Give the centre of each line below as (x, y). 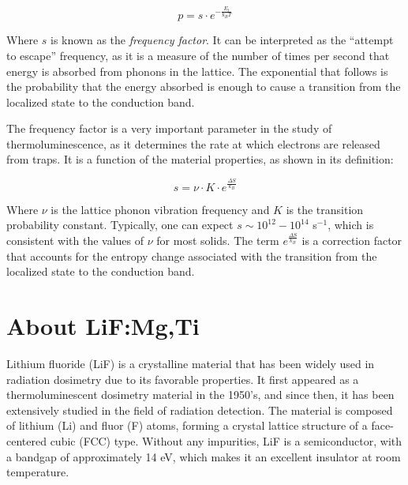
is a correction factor (352, 241)
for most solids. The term (218, 241)
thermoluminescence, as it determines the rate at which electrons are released (193, 143)
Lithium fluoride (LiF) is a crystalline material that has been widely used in (191, 364)
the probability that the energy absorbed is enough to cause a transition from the (204, 86)
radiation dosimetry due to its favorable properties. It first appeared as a (183, 379)
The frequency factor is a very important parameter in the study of (169, 128)
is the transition (325, 209)
